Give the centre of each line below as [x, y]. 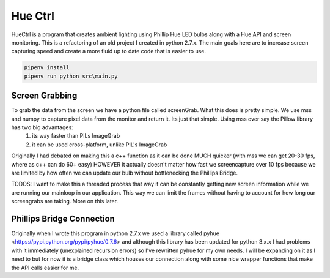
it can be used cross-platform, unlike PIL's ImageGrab [100, 145]
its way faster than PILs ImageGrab [76, 136]
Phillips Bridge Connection [63, 218]
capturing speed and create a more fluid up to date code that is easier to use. [109, 51]
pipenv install [47, 68]
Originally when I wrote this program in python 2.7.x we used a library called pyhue [116, 233]
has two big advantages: [42, 127]
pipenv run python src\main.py [71, 76]
